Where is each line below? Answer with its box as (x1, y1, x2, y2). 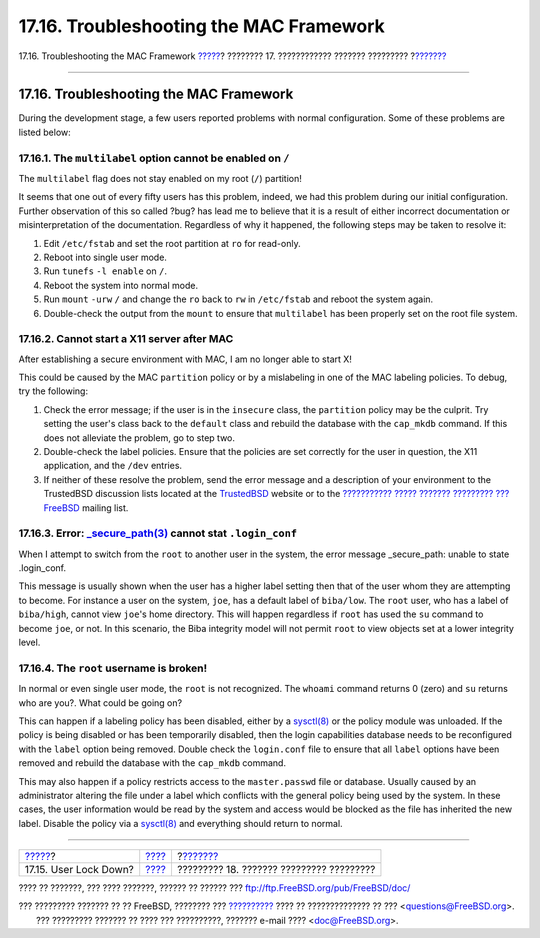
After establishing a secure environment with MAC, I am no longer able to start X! (18, 353, 352, 365)
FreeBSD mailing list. (43, 501, 129, 514)
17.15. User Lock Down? (24, 863, 135, 877)
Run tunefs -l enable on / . (43, 265, 167, 277)
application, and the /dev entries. (43, 460, 183, 472)
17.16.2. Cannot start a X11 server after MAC (18, 332, 234, 346)
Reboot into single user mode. (43, 251, 167, 263)
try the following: (18, 385, 89, 397)
